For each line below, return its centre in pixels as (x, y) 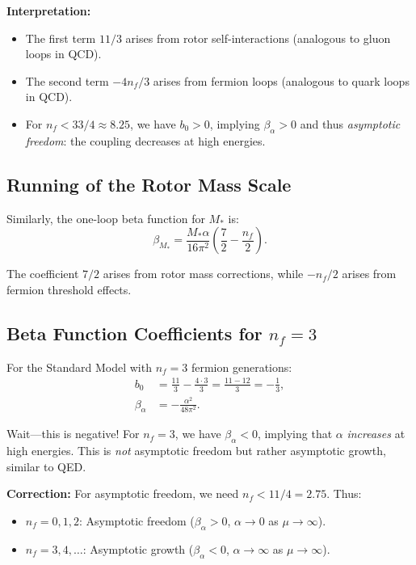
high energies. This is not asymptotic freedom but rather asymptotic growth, (196, 451)
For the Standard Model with (79, 367)
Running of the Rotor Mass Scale (149, 184)
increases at (376, 434)
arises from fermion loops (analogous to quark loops (281, 80)
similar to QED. (46, 466)
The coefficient (43, 274)
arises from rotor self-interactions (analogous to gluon (258, 38)
